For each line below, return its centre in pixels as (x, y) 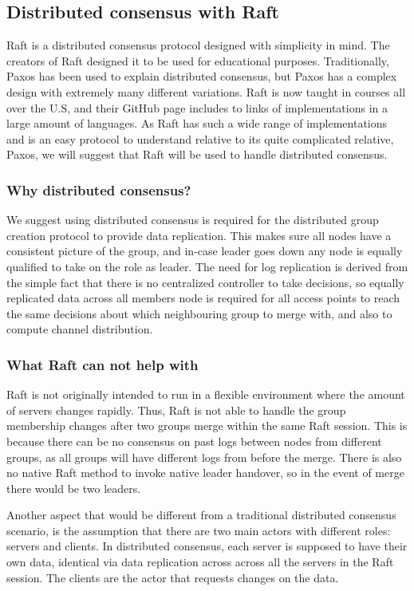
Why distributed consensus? (99, 189)
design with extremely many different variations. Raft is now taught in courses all (206, 91)
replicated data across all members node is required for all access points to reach (203, 298)
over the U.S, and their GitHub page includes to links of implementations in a (197, 107)
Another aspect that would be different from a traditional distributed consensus (201, 515)
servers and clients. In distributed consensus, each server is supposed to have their (207, 546)
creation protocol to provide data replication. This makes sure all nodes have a (199, 235)
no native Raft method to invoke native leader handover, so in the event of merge (205, 473)
